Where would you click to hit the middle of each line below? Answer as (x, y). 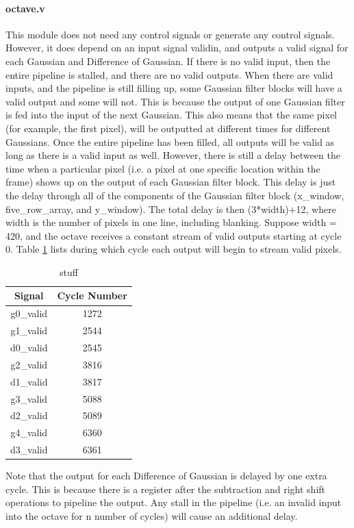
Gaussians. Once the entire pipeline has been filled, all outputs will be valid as (170, 141)
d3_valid (29, 450)
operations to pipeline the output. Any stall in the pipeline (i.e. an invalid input (174, 502)
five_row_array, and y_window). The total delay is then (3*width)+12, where (171, 209)
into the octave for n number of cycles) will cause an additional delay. (152, 515)
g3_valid (29, 398)
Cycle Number (92, 296)
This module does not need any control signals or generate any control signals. (170, 34)
